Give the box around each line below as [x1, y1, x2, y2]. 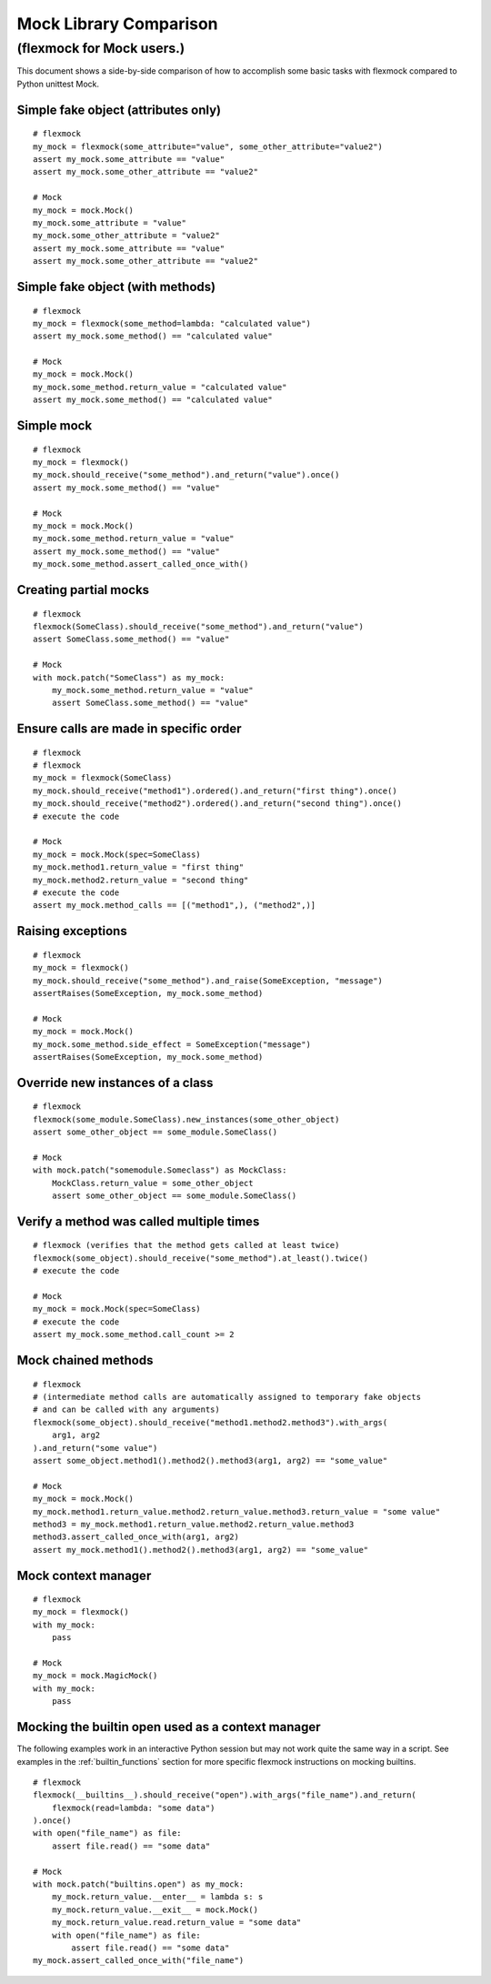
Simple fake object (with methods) [16, 278, 216, 295]
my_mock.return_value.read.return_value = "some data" [51, 1918, 302, 1928]
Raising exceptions [16, 923, 127, 939]
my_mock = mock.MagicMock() [33, 1670, 158, 1681]
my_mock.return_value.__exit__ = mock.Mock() [51, 1904, 259, 1915]
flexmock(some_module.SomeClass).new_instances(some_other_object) [33, 1114, 340, 1124]
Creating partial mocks [16, 582, 150, 598]
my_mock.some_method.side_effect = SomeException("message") [33, 1039, 311, 1050]
